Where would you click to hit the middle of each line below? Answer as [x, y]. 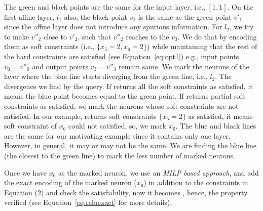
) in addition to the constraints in [196, 182]
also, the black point [96, 16]
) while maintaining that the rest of [202, 46]
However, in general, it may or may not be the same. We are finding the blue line [130, 145]
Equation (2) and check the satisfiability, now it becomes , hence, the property [126, 192]
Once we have [25, 172]
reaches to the [147, 36]
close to [55, 36]
